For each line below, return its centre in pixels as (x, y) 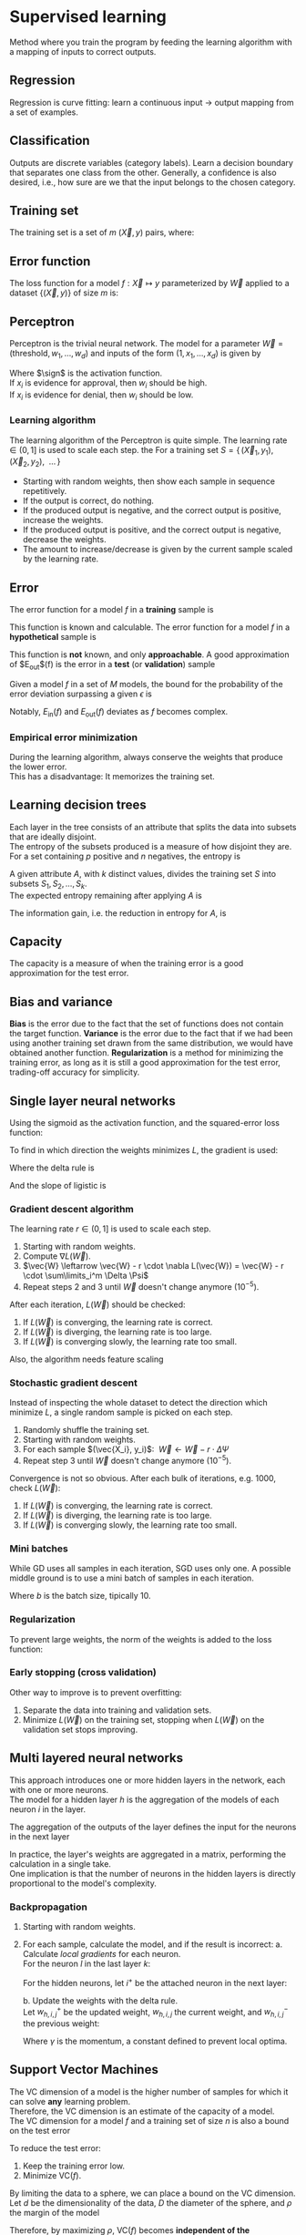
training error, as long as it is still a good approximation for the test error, (145, 1063)
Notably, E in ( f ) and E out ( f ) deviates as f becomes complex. (119, 712)
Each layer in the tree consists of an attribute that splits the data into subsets (153, 827)
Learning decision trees (78, 805)
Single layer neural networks (92, 1101)
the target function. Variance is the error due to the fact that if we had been (151, 1034)
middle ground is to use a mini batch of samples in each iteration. (132, 1578)
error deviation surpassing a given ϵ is (81, 694)
